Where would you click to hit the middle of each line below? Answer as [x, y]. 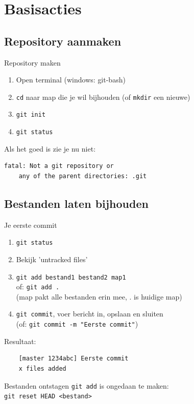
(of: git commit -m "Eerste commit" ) [77, 324]
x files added [42, 368]
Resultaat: [20, 341]
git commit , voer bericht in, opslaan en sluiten [90, 314]
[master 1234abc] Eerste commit [74, 359]
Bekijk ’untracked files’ [52, 259]
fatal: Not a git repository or [59, 166]
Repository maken [32, 62]
